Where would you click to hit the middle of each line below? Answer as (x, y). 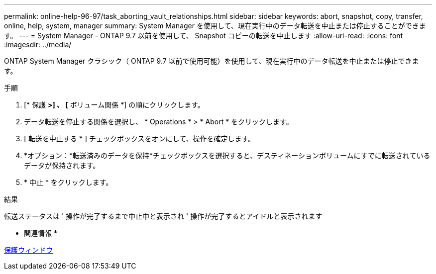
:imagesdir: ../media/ (38, 45)
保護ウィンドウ (28, 250)
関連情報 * (41, 233)
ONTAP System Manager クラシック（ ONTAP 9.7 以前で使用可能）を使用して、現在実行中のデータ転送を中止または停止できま (212, 61)
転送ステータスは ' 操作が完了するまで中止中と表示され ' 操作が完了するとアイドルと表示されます (163, 216)
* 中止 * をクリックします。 (68, 182)
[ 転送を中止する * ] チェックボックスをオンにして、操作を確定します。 (140, 138)
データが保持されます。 (62, 165)
